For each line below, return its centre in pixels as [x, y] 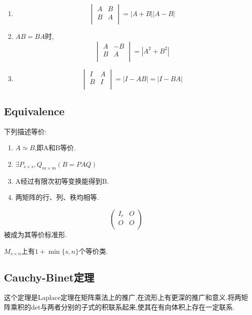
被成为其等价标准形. [35, 234]
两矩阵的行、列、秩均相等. [57, 197]
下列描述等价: [25, 131]
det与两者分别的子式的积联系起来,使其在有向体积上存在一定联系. [133, 306]
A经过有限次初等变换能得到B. [62, 181]
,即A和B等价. [55, 148]
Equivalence [34, 111]
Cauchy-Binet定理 [49, 277]
